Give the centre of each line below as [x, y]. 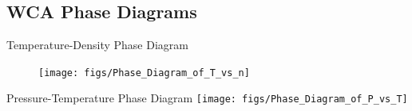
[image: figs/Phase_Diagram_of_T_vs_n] [144, 73]
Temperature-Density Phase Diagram [97, 45]
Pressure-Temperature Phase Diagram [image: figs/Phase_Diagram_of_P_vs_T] [207, 98]
